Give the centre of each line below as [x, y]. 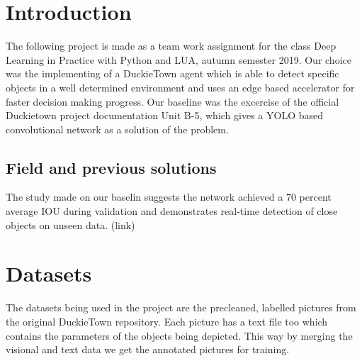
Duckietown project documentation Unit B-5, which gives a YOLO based [164, 115]
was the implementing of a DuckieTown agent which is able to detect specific [172, 73]
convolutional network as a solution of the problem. [117, 129]
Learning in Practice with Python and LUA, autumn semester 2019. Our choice [179, 59]
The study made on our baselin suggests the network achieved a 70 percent [169, 197]
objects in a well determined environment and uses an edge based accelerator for [180, 87]
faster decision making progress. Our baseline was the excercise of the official [172, 101]
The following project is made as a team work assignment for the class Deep [171, 46]
